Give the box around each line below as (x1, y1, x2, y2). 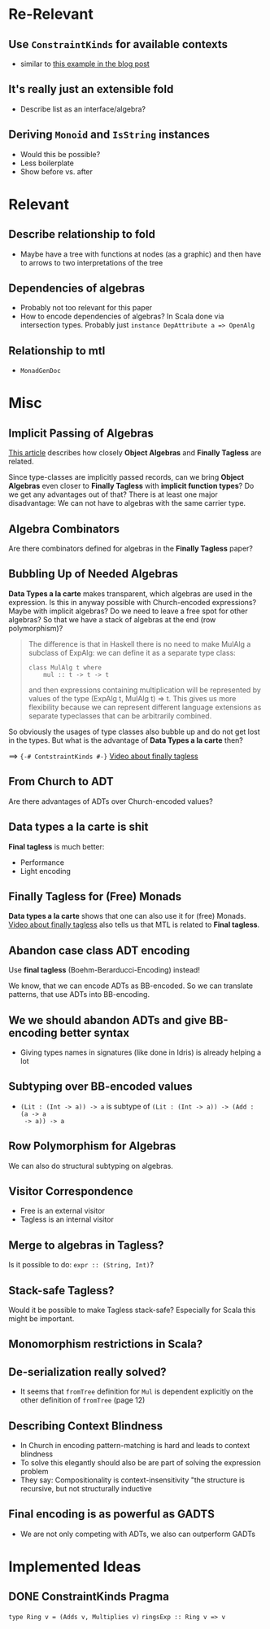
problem (20, 1467, 49, 1477)
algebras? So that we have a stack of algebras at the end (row (8, 614, 216, 624)
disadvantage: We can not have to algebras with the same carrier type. (8, 498, 246, 508)
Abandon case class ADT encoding (8, 943, 190, 957)
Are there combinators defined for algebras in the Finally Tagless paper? (8, 543, 254, 554)
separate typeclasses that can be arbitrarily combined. (28, 710, 212, 721)
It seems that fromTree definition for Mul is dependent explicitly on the (20, 1386, 254, 1397)
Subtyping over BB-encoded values (8, 1080, 193, 1094)
